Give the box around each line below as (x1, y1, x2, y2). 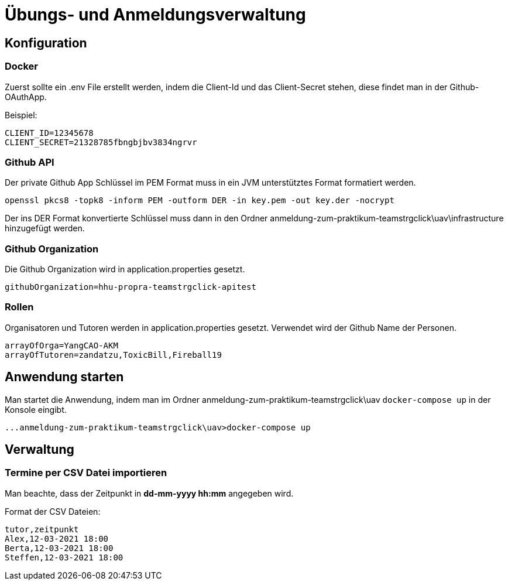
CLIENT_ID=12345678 (5, 128, 94, 138)
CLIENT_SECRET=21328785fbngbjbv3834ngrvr (5, 137, 197, 147)
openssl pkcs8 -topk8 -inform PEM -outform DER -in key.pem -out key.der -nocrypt (5, 196, 394, 206)
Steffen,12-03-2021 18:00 (5, 552, 123, 562)
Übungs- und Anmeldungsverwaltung (5, 5, 306, 25)
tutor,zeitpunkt (5, 524, 79, 534)
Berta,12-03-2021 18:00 (5, 543, 114, 553)
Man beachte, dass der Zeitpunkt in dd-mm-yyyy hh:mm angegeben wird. (5, 488, 294, 498)
